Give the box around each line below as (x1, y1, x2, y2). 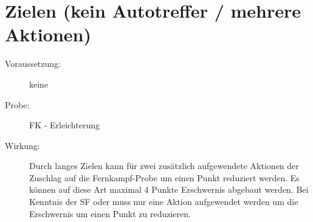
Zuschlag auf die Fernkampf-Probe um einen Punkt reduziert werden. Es (29, 171, 300, 184)
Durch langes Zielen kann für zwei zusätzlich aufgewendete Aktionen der (29, 159, 299, 172)
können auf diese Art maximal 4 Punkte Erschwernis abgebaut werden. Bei (29, 183, 309, 196)
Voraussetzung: (5, 57, 61, 70)
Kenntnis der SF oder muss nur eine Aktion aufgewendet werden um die (29, 195, 298, 208)
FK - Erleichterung (29, 119, 100, 131)
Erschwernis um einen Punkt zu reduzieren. (29, 207, 191, 220)
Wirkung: (5, 139, 40, 151)
